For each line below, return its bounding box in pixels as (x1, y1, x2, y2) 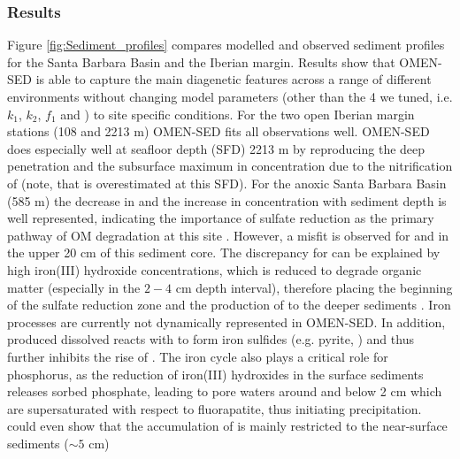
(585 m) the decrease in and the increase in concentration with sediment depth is (7, 191, 447, 210)
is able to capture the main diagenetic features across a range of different (35, 70, 432, 88)
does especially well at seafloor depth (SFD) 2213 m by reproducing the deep (7, 139, 425, 157)
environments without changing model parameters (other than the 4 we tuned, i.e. (7, 88, 453, 105)
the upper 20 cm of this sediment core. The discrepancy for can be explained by (7, 243, 441, 262)
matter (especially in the (7, 278, 141, 296)
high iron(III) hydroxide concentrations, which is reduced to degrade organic (7, 260, 422, 279)
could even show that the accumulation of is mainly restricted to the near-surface (7, 417, 448, 435)
